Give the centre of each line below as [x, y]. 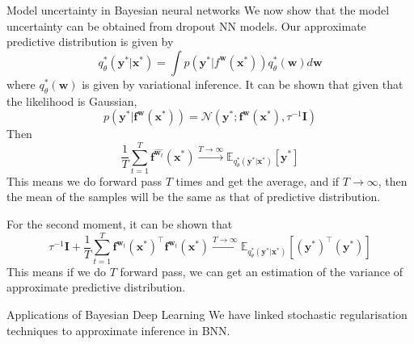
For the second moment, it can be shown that [120, 224]
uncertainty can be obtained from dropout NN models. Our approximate [186, 25]
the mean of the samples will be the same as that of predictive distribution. [194, 197]
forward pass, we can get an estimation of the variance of [262, 271]
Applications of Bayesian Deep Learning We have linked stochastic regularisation [207, 314]
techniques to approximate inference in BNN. [118, 330]
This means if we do [57, 271]
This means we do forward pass [84, 180]
